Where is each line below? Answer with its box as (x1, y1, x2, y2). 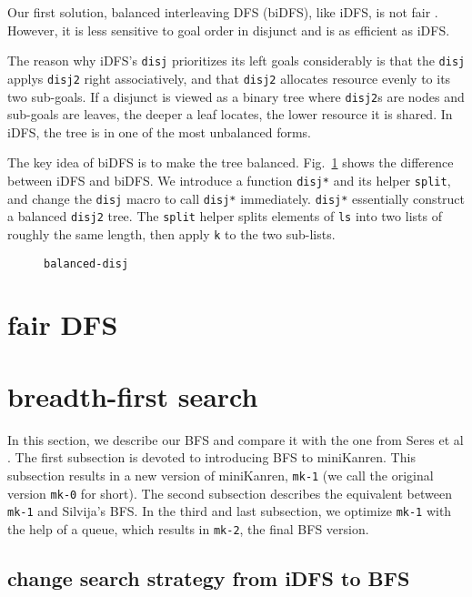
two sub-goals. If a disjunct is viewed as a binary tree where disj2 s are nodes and (7, 86, 465, 106)
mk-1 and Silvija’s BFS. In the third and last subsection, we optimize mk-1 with (7, 501, 452, 521)
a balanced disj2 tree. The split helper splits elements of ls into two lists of (7, 207, 442, 226)
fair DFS (7, 306, 118, 343)
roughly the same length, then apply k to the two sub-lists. (7, 224, 336, 243)
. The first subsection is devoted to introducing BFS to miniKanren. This (7, 448, 416, 467)
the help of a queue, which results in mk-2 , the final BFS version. (7, 519, 369, 538)
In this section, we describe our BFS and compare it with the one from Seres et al (7, 430, 464, 449)
